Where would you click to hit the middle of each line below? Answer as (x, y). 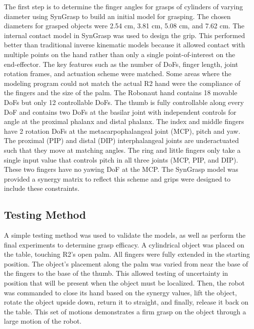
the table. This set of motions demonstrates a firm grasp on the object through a (125, 311)
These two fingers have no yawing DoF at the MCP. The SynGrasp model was (121, 169)
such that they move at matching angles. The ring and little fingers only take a (122, 150)
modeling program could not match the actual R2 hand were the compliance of (122, 83)
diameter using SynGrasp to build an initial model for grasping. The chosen (117, 16)
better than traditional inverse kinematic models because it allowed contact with (125, 45)
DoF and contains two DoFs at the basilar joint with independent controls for (120, 112)
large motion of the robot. (43, 321)
